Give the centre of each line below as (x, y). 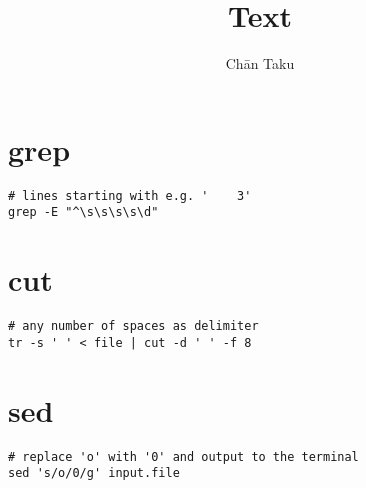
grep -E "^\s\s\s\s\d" (83, 212)
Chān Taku (260, 63)
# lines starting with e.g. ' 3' (130, 195)
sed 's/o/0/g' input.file (94, 473)
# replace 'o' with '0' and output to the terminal (183, 456)
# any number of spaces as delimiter (133, 326)
